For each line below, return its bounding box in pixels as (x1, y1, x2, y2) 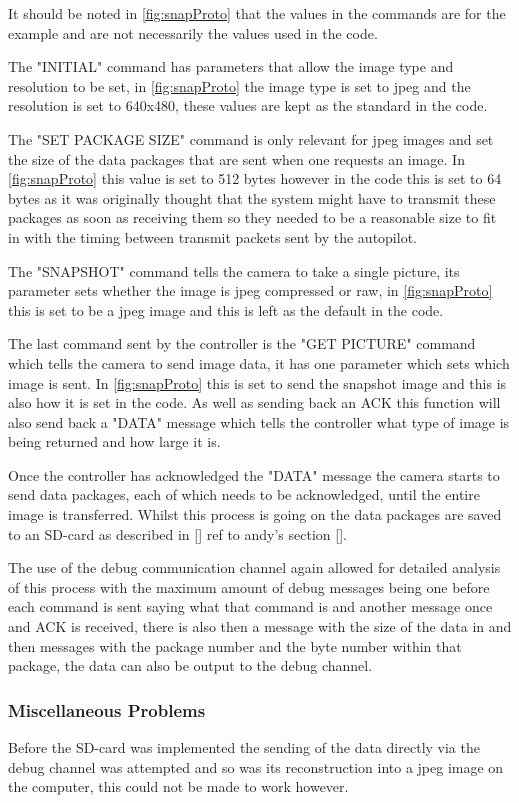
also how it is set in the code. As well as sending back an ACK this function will (8, 392, 501, 413)
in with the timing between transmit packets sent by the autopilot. (8, 226, 417, 247)
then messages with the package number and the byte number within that (8, 635, 462, 656)
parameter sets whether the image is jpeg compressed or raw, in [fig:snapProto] (8, 280, 493, 301)
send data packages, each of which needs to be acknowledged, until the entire (8, 484, 480, 505)
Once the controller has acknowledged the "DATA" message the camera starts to (8, 464, 500, 485)
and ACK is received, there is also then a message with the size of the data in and (8, 616, 512, 637)
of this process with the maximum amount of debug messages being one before (8, 576, 490, 597)
